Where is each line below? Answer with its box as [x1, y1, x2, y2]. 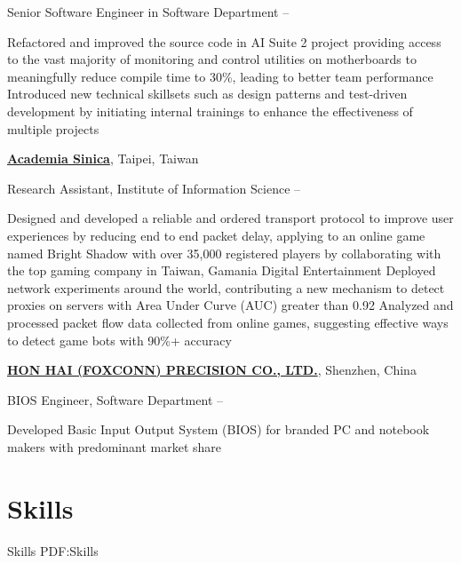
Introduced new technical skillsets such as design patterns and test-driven [7, 84, 408, 103]
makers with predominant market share [7, 437, 222, 456]
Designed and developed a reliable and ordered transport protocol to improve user [7, 209, 454, 227]
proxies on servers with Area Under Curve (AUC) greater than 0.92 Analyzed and [7, 296, 454, 314]
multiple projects [7, 119, 99, 138]
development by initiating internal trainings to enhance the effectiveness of [7, 101, 413, 120]
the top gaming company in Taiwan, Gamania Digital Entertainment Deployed [7, 261, 436, 280]
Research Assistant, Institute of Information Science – [7, 178, 301, 197]
